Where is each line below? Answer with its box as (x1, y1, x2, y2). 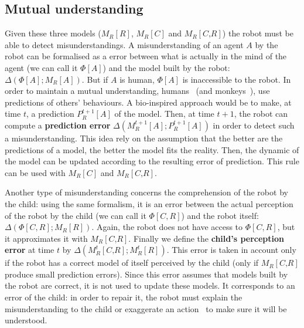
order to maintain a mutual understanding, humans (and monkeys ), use (5, 84, 270, 97)
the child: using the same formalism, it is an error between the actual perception (5, 197, 293, 209)
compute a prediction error (5, 119, 111, 131)
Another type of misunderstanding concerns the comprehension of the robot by (5, 186, 288, 198)
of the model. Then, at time (114, 107, 214, 120)
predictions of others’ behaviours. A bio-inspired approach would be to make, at (5, 96, 292, 108)
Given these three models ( (5, 27, 101, 39)
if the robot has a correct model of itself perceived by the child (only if (5, 256, 259, 269)
